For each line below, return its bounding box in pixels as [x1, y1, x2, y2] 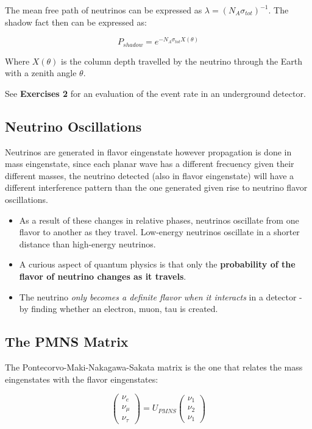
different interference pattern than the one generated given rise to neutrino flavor [5, 181, 308, 194]
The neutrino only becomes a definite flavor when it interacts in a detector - [19, 290, 302, 303]
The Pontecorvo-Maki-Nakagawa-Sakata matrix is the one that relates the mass [5, 360, 303, 373]
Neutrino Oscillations [5, 116, 142, 135]
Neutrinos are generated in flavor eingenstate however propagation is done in [5, 145, 292, 158]
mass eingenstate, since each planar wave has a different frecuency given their [5, 157, 294, 170]
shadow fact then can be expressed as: [5, 15, 147, 28]
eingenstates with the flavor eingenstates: [5, 372, 158, 385]
